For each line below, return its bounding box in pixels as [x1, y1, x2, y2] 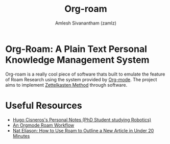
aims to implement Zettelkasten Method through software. [5, 82, 128, 88]
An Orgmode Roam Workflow [12, 122, 75, 128]
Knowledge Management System [5, 54, 150, 65]
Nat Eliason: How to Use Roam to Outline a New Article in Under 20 [12, 127, 154, 133]
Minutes [12, 133, 30, 139]
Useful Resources [5, 100, 83, 111]
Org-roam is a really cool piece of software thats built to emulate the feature [5, 71, 165, 77]
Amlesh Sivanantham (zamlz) [55, 20, 116, 26]
